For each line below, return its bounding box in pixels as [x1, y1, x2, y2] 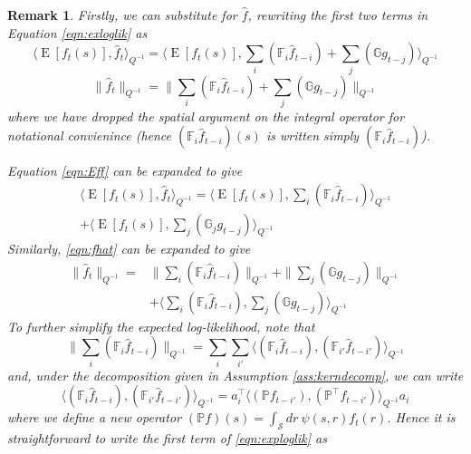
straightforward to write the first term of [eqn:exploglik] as [7, 429, 327, 448]
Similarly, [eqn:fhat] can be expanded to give [7, 239, 251, 258]
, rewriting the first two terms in [247, 5, 428, 24]
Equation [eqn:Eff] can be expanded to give [7, 161, 243, 180]
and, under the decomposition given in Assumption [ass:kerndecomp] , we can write [7, 365, 464, 384]
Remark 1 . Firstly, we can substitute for [7, 5, 237, 24]
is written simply [265, 126, 360, 145]
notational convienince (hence [7, 126, 172, 145]
